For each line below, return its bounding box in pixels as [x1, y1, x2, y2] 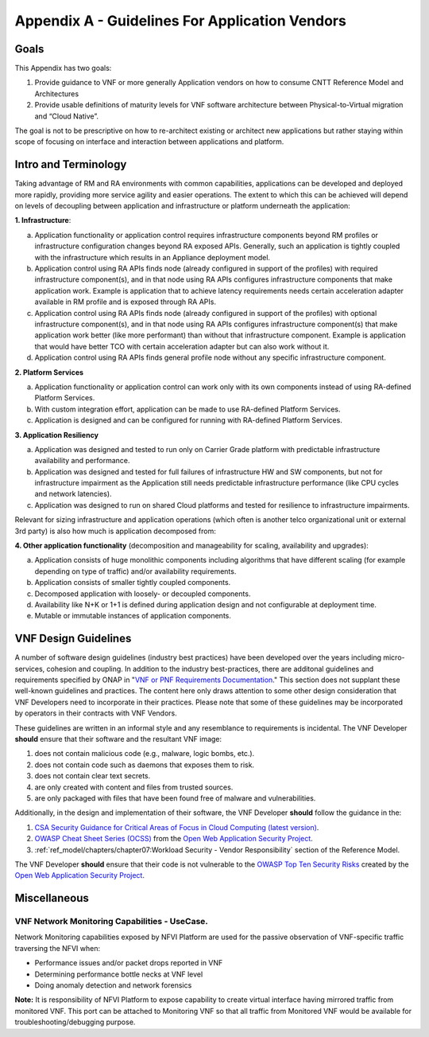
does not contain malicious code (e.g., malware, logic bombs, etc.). [34, 749, 255, 758]
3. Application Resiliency [14, 430, 99, 439]
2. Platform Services [14, 367, 83, 377]
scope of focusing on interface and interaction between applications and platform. [14, 137, 284, 146]
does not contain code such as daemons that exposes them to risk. [34, 760, 254, 770]
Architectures [34, 88, 79, 99]
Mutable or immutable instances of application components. [34, 611, 232, 621]
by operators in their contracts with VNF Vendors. [14, 708, 178, 718]
